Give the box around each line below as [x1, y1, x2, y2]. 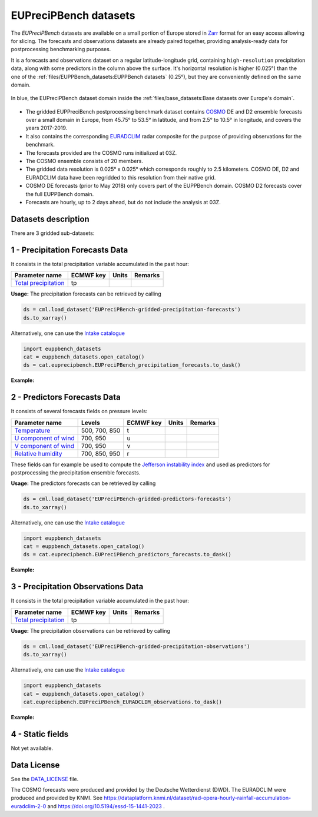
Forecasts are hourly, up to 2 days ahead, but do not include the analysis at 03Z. [25, 198, 221, 205]
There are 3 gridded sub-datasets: [11, 230, 95, 237]
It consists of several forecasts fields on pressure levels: [11, 408, 148, 415]
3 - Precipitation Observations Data [11, 582, 144, 592]
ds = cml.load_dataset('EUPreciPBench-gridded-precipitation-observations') [23, 643, 250, 650]
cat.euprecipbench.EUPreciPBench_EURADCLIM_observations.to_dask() [23, 698, 223, 705]
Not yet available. [11, 745, 53, 752]
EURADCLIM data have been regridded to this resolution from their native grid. [25, 174, 216, 181]
